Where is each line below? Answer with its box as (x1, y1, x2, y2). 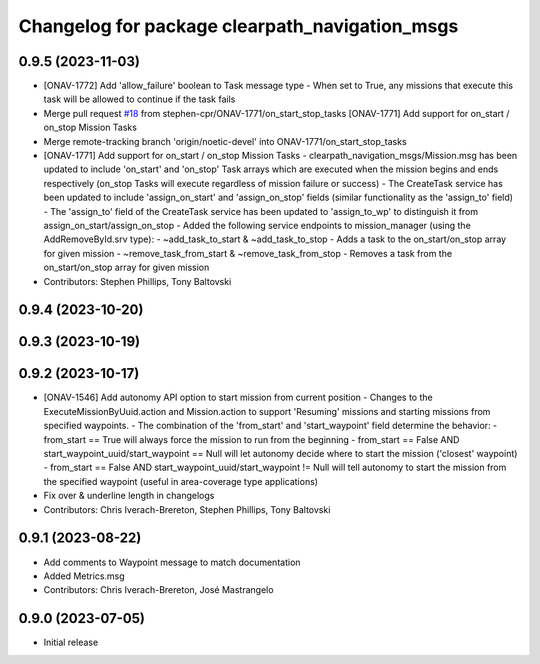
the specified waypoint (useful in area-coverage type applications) (43, 475, 319, 487)
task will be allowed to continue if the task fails (43, 93, 236, 105)
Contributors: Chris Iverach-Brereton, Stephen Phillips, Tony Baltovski (43, 503, 331, 515)
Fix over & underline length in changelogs (43, 490, 215, 502)
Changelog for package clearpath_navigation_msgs (18, 15, 459, 37)
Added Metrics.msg (43, 570, 125, 582)
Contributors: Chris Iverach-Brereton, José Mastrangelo (43, 584, 274, 596)
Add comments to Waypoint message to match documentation (43, 556, 301, 568)
